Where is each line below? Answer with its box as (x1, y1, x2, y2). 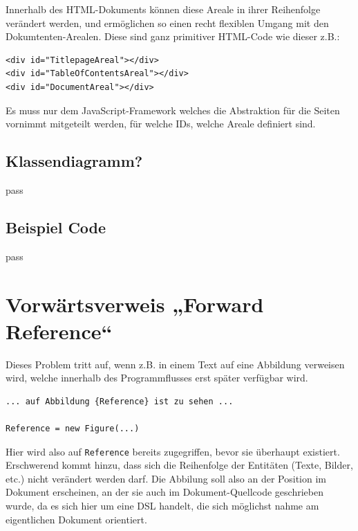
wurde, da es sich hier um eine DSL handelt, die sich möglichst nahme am (6, 498, 319, 513)
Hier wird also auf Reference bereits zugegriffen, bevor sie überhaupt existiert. (6, 444, 340, 458)
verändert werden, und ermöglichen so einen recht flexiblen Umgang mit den (6, 15, 329, 30)
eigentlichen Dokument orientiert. (6, 512, 147, 526)
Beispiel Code (6, 216, 106, 237)
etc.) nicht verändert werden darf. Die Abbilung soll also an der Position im (6, 471, 327, 485)
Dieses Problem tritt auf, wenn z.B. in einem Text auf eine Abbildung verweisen (6, 357, 345, 371)
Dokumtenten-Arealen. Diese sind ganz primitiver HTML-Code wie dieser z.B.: (6, 29, 340, 44)
